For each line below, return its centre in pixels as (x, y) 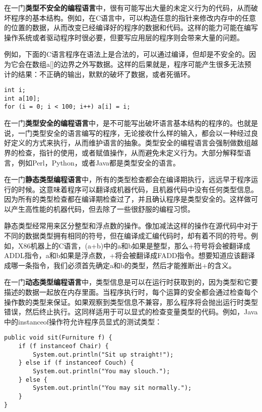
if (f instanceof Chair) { (63, 346)
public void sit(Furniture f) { (58, 338)
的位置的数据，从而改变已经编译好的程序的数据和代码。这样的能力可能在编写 (131, 27)
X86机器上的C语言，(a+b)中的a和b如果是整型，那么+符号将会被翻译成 (134, 245)
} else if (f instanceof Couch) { (76, 363)
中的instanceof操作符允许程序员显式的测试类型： (83, 321)
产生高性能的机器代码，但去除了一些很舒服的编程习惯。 (103, 209)
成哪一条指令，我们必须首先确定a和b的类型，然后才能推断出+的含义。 (120, 265)
